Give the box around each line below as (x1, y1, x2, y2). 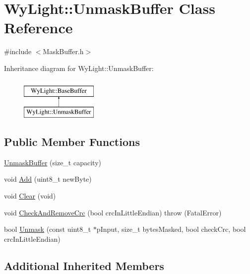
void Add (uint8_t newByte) (4, 174, 92, 184)
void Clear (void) (4, 191, 56, 201)
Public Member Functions (4, 134, 140, 149)
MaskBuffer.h (43, 46, 84, 57)
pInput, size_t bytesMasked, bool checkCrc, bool (96, 224, 246, 234)
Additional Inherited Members (4, 258, 164, 273)
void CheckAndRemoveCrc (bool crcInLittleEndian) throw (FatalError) (4, 207, 222, 217)
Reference (4, 17, 73, 38)
